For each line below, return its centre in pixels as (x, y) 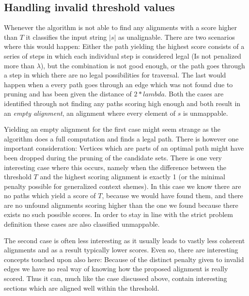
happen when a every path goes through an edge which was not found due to (118, 84)
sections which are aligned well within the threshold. (82, 288)
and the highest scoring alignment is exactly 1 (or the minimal (133, 177)
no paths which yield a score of (50, 195)
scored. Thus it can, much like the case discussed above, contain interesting (116, 278)
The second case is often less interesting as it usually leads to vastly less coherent (124, 240)
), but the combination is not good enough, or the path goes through (143, 65)
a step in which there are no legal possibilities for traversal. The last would (115, 75)
